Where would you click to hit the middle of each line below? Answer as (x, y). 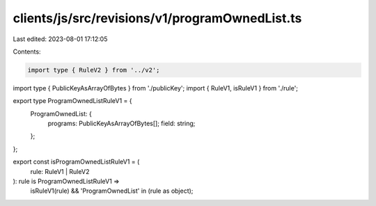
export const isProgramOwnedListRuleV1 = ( (76, 162)
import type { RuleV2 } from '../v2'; (94, 70)
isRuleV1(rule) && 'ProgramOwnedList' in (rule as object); (112, 191)
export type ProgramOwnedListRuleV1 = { (72, 101)
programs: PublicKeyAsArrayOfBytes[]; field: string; (122, 124)
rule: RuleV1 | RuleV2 (60, 171)
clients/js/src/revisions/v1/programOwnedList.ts (157, 18)
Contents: (27, 51)
